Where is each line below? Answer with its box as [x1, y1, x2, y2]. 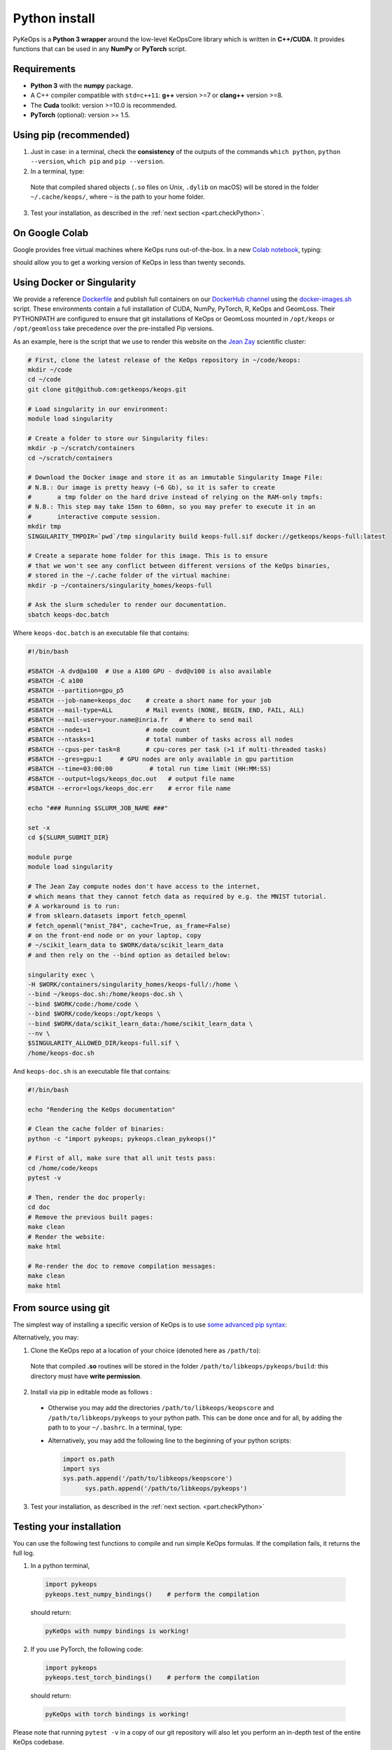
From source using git [13, 1302, 111, 1314]
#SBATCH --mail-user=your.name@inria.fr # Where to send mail [27, 716, 253, 724]
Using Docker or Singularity [13, 276, 136, 288]
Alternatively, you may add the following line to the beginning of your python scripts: [48, 1436, 292, 1445]
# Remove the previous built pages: [27, 1213, 154, 1221]
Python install [13, 10, 95, 26]
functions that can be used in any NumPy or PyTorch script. [13, 44, 187, 52]
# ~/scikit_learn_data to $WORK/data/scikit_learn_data [27, 941, 224, 949]
